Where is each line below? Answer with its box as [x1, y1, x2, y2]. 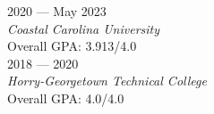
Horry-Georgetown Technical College [7, 71, 207, 90]
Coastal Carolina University [7, 19, 160, 37]
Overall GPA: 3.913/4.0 [7, 37, 137, 55]
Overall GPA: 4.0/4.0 [7, 88, 124, 107]
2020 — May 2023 [7, 2, 107, 20]
